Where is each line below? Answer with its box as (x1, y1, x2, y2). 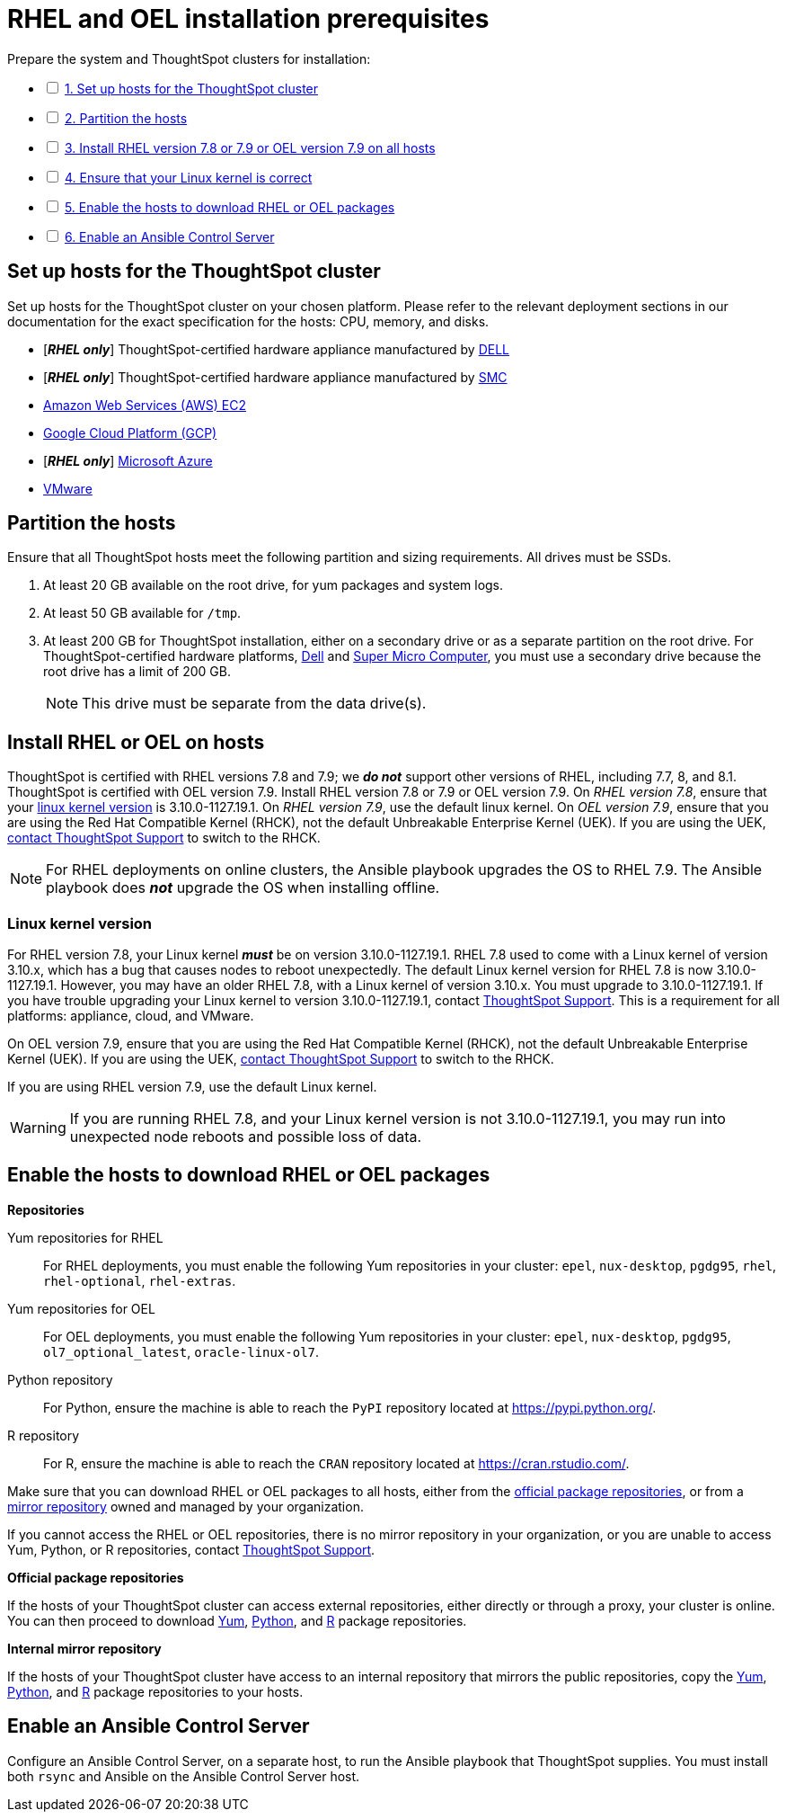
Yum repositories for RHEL (7, 1229, 163, 1245)
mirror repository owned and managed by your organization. (7, 1498, 364, 1514)
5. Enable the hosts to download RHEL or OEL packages (64, 199, 395, 215)
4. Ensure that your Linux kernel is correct (64, 169, 313, 185)
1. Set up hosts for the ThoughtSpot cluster (64, 80, 319, 96)
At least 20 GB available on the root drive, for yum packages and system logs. (43, 577, 504, 593)
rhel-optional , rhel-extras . (43, 1272, 236, 1288)
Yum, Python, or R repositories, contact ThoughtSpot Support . (7, 1541, 375, 1557)
